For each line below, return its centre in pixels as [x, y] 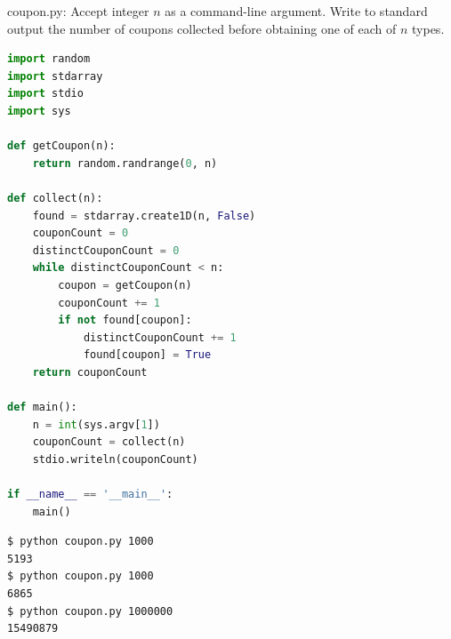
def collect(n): [55, 198]
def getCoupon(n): [61, 146]
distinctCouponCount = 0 [106, 250]
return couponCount [90, 372]
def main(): [42, 407]
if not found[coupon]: [125, 320]
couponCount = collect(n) [109, 442]
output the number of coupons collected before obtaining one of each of [202, 28]
